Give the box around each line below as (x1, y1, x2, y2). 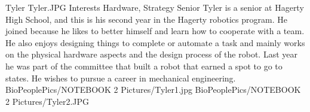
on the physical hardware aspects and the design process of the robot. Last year (5, 48, 297, 60)
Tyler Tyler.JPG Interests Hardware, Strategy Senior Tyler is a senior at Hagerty (5, 1, 304, 13)
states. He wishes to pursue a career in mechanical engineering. (5, 71, 236, 84)
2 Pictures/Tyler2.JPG (5, 95, 90, 107)
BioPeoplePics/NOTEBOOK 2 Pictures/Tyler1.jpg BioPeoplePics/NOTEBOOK (5, 83, 301, 96)
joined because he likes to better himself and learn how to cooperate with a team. (5, 25, 305, 37)
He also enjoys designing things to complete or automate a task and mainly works (5, 36, 305, 49)
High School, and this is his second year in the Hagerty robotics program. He (5, 13, 287, 25)
